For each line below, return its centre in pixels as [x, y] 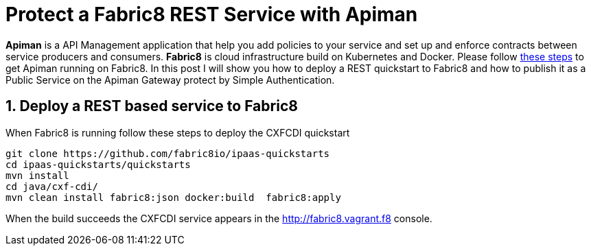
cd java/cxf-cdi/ [52, 186]
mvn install [37, 175]
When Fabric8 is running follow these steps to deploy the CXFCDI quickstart [178, 132]
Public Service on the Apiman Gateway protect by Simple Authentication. [170, 80]
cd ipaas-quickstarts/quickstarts [98, 164]
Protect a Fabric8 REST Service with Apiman [212, 14]
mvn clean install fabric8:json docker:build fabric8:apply [173, 197]
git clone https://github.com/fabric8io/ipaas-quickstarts [168, 153]
